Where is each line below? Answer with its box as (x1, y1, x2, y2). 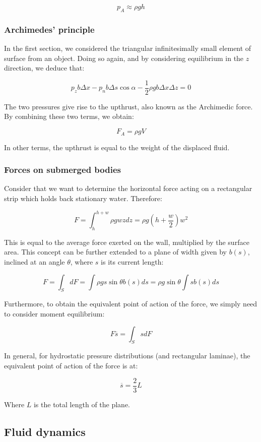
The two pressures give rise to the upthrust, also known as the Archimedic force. (4, 101, 253, 111)
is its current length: (101, 256, 164, 267)
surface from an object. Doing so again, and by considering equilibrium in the (4, 52, 244, 63)
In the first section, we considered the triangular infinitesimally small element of (4, 43, 251, 53)
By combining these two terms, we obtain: (4, 111, 134, 121)
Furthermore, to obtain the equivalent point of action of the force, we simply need (4, 298, 257, 309)
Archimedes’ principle (4, 23, 95, 35)
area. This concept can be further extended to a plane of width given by (4, 246, 227, 257)
